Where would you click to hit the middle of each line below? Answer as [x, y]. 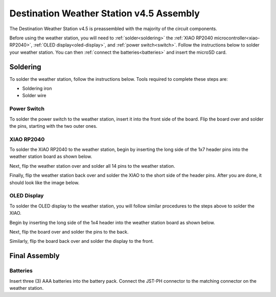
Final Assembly [34, 256]
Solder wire [34, 96]
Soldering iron [37, 88]
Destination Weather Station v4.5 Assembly [105, 13]
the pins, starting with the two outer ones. [53, 126]
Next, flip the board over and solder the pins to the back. [69, 232]
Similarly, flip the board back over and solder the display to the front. [82, 241]
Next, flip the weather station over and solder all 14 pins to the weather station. [92, 166]
